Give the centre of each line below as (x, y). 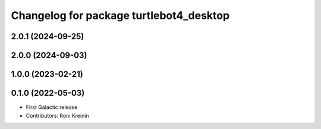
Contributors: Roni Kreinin (57, 115)
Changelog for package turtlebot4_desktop (120, 15)
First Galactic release (52, 107)
